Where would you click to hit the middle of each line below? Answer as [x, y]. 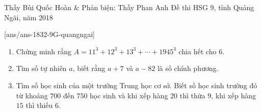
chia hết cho [198, 51]
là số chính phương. [188, 68]
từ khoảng [32, 95]
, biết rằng [89, 68]
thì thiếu [39, 105]
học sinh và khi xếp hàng [129, 95]
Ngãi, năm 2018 [29, 17]
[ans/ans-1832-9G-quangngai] [49, 34]
